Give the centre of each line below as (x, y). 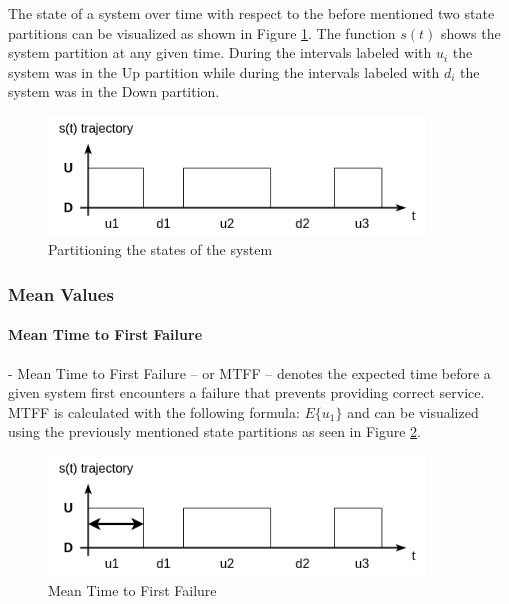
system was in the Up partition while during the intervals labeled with (224, 71)
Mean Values (61, 293)
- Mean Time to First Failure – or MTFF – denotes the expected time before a (249, 372)
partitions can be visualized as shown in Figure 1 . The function (202, 32)
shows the (471, 32)
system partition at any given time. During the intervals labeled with (220, 52)
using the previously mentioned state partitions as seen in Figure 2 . (215, 431)
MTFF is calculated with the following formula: (154, 411)
